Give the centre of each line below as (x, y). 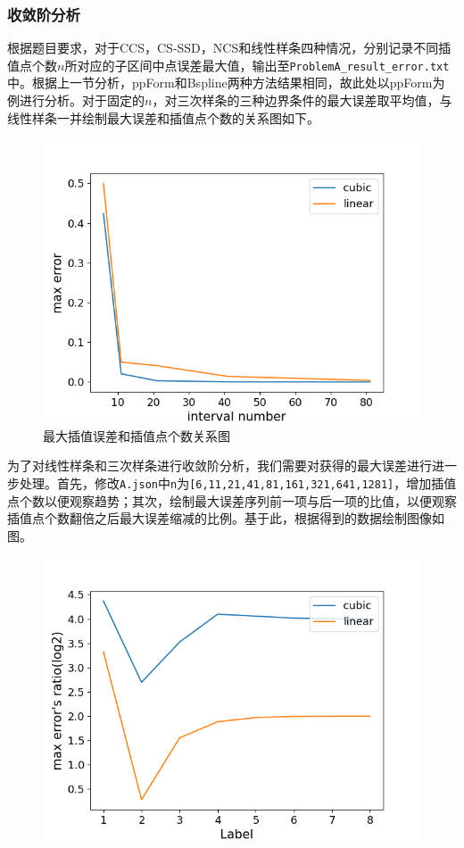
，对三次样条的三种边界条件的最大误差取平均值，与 (302, 100)
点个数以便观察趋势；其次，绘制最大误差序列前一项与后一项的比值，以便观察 (232, 500)
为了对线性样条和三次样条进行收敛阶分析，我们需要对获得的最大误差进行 (220, 466)
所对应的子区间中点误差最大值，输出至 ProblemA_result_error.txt (257, 65)
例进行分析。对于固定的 (76, 100)
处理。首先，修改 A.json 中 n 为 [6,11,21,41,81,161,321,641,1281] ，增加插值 (238, 483)
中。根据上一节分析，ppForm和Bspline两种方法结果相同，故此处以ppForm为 (226, 83)
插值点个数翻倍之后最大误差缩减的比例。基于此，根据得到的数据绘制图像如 (226, 518)
